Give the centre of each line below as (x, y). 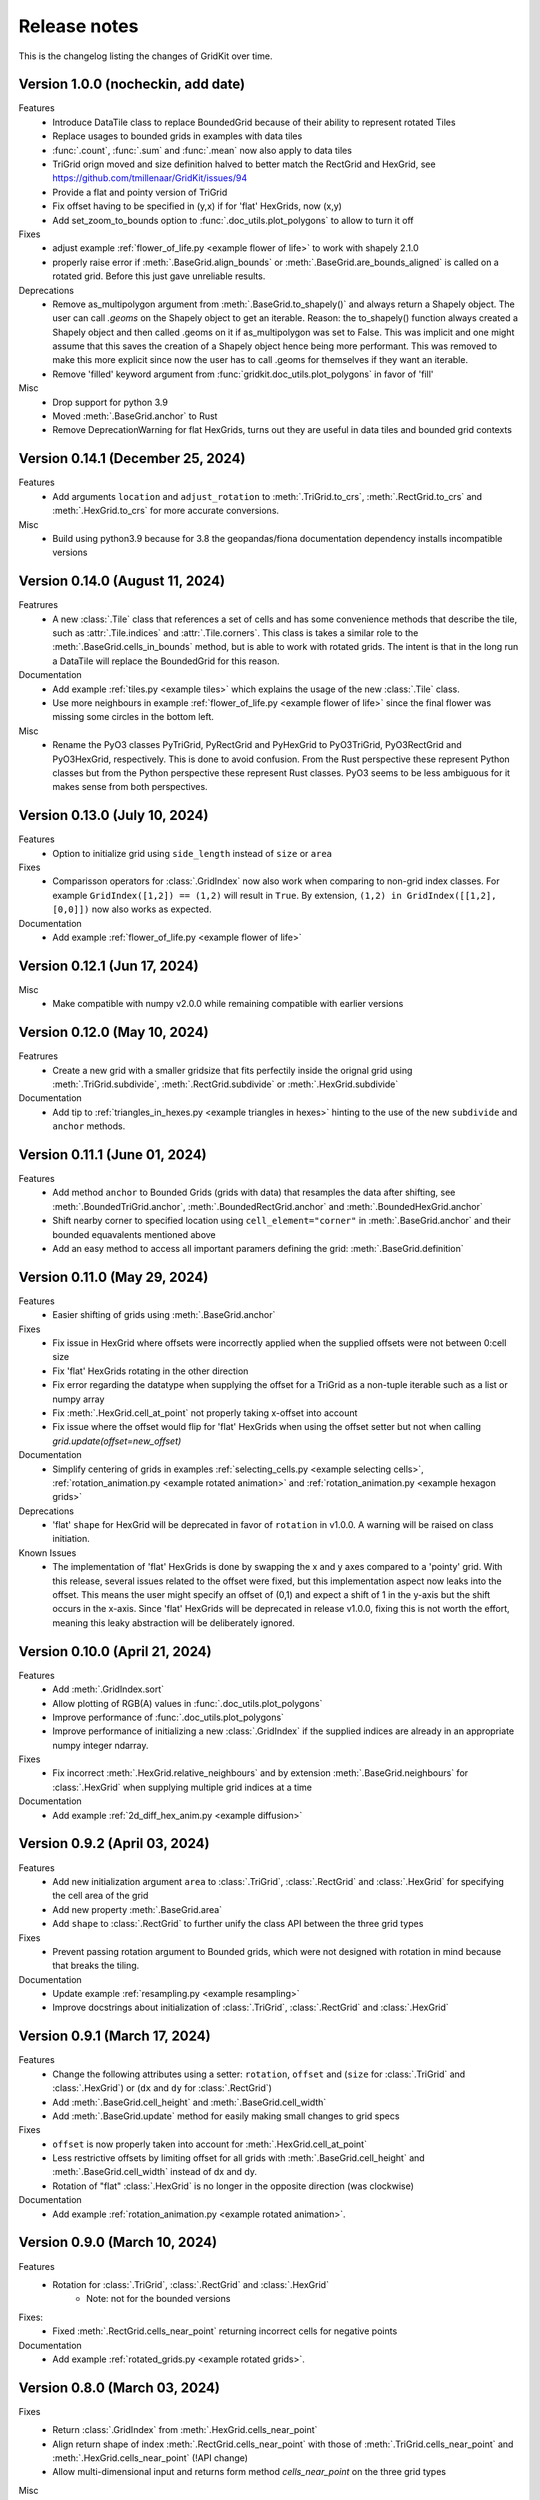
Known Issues (47, 1552)
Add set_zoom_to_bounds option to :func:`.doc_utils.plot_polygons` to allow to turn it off (233, 220)
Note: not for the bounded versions (158, 2299)
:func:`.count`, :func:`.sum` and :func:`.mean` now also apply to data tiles (202, 150)
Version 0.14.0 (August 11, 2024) (121, 581)
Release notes (78, 26)
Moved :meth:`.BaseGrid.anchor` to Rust (135, 416)
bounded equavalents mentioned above (134, 1234)
